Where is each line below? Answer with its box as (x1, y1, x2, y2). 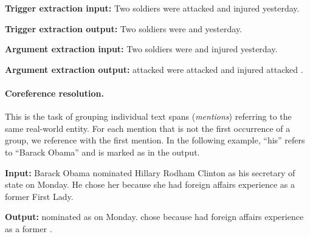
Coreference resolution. (5, 86, 104, 99)
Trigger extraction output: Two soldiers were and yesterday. (5, 22, 243, 35)
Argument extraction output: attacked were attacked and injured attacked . (5, 63, 303, 75)
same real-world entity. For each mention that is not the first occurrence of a (5, 122, 291, 134)
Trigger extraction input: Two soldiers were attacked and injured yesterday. (5, 2, 300, 14)
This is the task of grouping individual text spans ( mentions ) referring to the (5, 110, 292, 123)
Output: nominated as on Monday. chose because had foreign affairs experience (5, 210, 304, 223)
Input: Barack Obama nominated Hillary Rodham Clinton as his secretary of (5, 166, 295, 179)
